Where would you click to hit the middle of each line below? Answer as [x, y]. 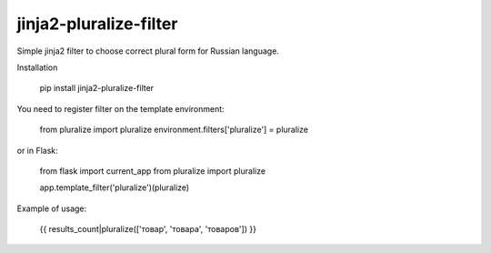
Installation [37, 67]
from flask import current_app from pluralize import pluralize [153, 171]
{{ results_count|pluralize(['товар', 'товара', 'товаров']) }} [148, 229]
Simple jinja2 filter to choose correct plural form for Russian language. [148, 51]
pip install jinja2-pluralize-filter [97, 88]
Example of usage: [52, 208]
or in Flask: [37, 150]
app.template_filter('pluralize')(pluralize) [115, 187]
